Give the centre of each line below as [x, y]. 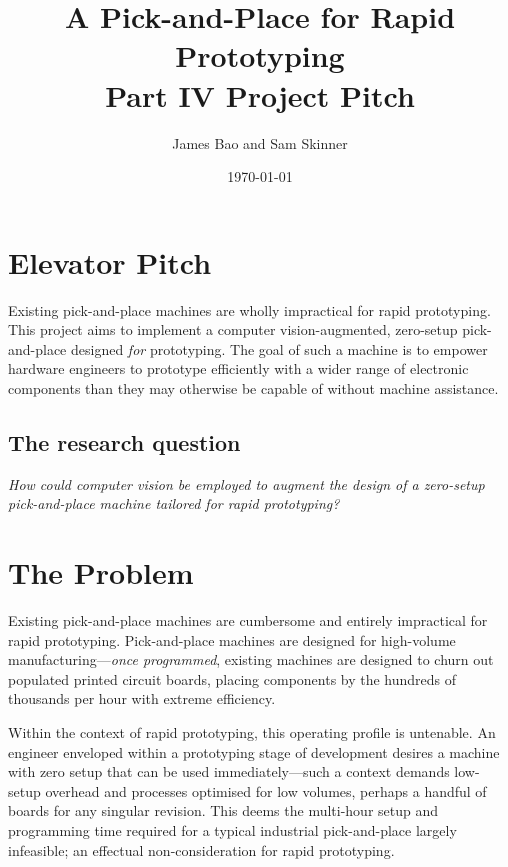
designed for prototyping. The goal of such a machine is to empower [279, 348]
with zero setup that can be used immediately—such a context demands [229, 771]
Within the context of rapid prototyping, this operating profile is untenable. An [252, 732]
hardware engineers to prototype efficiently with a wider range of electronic [238, 368]
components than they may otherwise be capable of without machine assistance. [253, 388]
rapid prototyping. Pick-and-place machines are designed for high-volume [232, 639]
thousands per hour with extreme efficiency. [142, 698]
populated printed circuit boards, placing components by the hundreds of [232, 678]
